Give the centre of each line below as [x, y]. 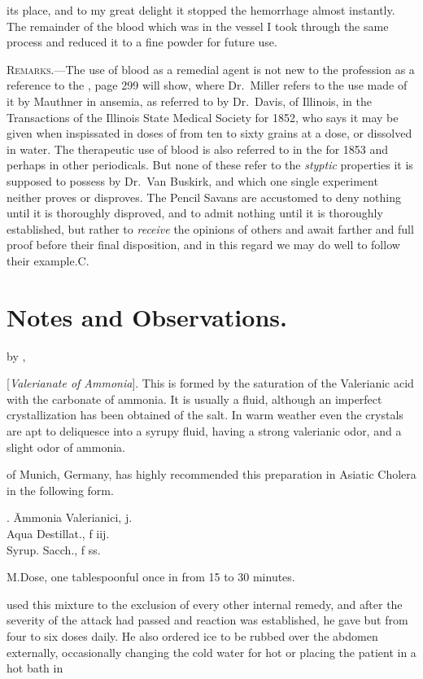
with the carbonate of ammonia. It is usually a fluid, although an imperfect [194, 399]
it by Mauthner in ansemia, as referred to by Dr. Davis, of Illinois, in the [189, 101]
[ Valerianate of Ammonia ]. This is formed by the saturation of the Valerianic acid [210, 383]
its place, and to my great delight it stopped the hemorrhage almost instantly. [201, 10]
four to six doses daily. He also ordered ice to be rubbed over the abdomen [192, 635]
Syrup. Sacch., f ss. [54, 549]
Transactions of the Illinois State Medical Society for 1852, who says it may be [203, 117]
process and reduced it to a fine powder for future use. [142, 42]
